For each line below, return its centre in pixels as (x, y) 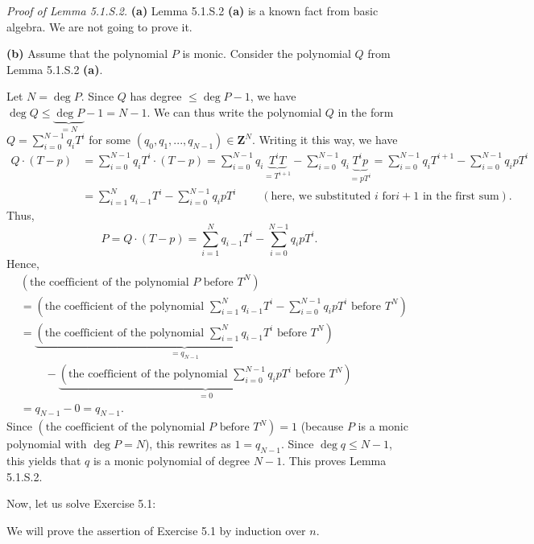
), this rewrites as (188, 444)
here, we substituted (321, 197)
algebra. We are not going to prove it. (99, 26)
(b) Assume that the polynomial (87, 54)
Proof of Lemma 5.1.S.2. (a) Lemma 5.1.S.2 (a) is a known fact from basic (192, 10)
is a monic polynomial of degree (172, 461)
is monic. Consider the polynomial (267, 54)
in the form (366, 111)
